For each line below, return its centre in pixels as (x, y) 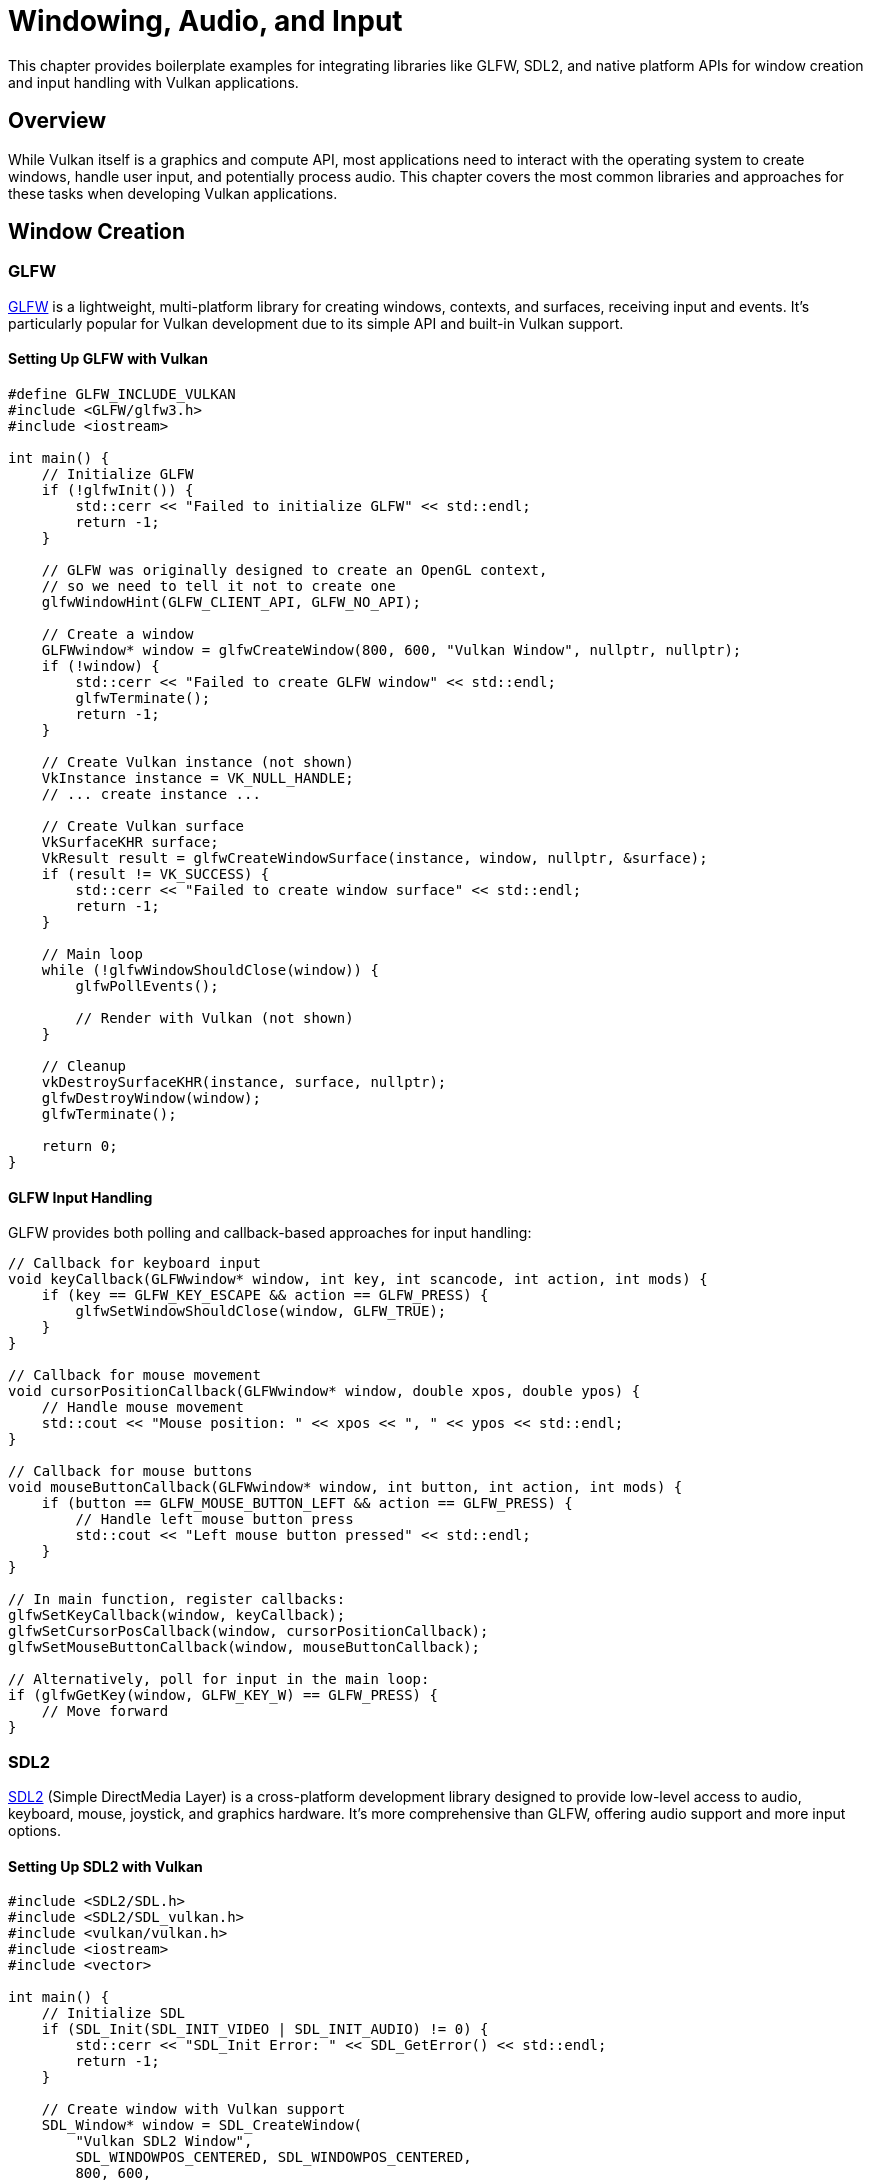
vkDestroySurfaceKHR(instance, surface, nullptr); (244, 1082)
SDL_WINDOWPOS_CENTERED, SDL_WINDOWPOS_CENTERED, (273, 2157)
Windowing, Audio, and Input (205, 21)
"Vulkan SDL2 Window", (164, 2141)
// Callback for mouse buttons (130, 1471)
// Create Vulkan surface (143, 826)
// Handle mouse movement (143, 1407)
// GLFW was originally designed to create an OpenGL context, (294, 570)
